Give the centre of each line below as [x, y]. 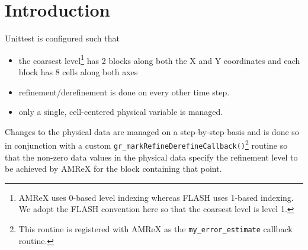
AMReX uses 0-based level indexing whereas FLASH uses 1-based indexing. [156, 197]
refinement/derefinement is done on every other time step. [124, 92]
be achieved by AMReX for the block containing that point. [113, 169]
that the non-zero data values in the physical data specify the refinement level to [151, 157]
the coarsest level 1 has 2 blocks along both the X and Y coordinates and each [159, 59]
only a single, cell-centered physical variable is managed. [121, 112]
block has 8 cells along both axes [78, 71]
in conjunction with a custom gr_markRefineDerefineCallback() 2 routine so [146, 144]
